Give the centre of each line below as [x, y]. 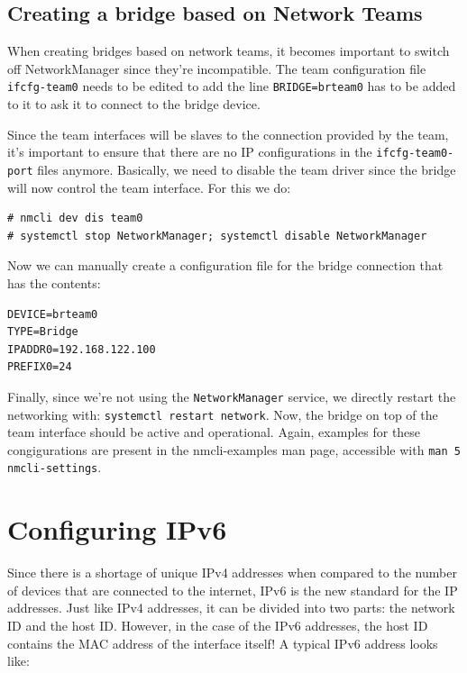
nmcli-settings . [55, 467]
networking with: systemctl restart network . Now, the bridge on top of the [223, 414]
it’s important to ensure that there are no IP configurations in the [190, 152]
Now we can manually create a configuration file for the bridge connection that [225, 265]
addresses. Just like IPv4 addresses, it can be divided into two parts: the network [231, 608]
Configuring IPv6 [117, 529]
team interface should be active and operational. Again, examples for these [214, 432]
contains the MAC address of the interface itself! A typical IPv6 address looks [223, 643]
